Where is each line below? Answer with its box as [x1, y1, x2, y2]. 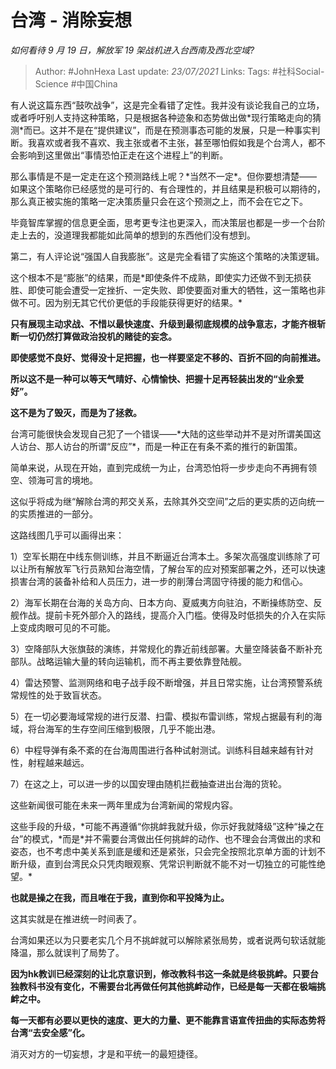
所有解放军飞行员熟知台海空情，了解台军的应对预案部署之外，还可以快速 [27, 562, 326, 575]
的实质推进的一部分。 [10, 507, 98, 520]
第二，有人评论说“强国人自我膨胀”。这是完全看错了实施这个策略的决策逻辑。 [10, 250, 325, 262]
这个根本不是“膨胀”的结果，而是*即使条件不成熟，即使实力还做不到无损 [10, 271, 303, 283]
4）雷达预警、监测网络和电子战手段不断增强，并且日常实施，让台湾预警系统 [10, 676, 323, 688]
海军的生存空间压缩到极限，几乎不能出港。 [44, 722, 221, 735]
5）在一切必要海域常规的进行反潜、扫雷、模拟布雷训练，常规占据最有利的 [10, 710, 314, 722]
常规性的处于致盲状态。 [10, 689, 107, 701]
